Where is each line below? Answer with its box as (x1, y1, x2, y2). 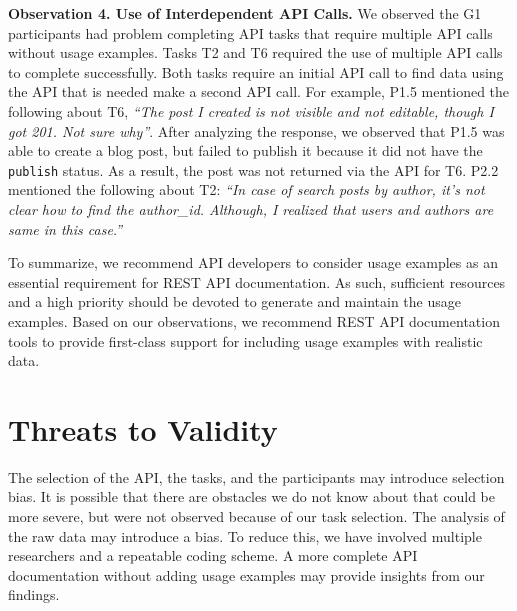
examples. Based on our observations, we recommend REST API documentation (8, 310, 500, 331)
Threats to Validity (8, 408, 278, 449)
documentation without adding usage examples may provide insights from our (8, 564, 485, 585)
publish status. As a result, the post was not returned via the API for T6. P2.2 (8, 159, 499, 180)
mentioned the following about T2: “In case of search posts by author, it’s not (8, 179, 485, 200)
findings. (8, 584, 60, 605)
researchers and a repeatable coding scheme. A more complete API (8, 545, 418, 566)
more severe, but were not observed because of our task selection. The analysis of (8, 506, 505, 527)
